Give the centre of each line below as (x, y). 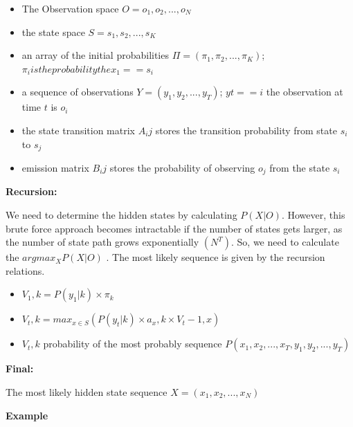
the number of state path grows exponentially (102, 242)
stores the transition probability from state (246, 130)
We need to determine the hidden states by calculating (121, 215)
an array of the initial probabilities (95, 55)
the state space (53, 31)
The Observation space (70, 8)
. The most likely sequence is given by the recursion (216, 257)
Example (27, 415)
